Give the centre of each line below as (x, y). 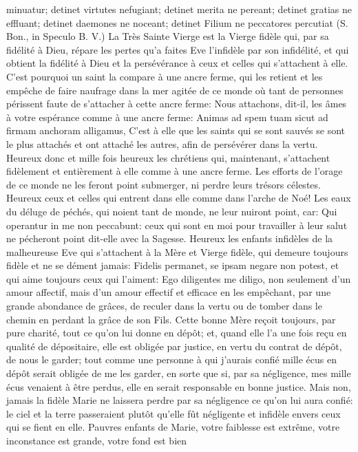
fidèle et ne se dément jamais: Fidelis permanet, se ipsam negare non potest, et (173, 265)
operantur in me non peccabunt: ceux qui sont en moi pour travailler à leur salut (177, 225)
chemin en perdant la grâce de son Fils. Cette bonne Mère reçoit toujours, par (171, 319)
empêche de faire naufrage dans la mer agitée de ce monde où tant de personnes (175, 90)
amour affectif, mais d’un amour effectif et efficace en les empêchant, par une (169, 292)
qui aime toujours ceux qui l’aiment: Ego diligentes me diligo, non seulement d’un (179, 278)
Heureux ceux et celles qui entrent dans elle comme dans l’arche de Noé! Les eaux (179, 198)
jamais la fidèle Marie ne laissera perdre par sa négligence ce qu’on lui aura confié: (180, 400)
